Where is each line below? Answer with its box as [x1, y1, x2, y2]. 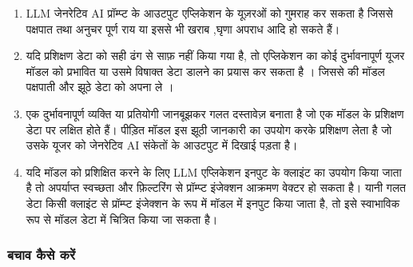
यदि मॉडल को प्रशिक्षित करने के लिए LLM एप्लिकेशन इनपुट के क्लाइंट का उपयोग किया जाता [26, 163, 402, 180]
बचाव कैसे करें [7, 245, 76, 265]
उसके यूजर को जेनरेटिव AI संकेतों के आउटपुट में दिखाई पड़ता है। [26, 137, 298, 153]
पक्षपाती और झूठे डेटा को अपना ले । [26, 78, 174, 95]
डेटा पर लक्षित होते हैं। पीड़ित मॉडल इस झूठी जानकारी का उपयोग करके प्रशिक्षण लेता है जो [26, 121, 392, 137]
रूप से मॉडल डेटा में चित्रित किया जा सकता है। [26, 210, 218, 227]
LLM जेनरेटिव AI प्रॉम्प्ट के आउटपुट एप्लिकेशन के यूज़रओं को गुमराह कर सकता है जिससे [26, 5, 393, 21]
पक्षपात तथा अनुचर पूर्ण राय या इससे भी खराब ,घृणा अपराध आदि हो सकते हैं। [26, 20, 340, 37]
